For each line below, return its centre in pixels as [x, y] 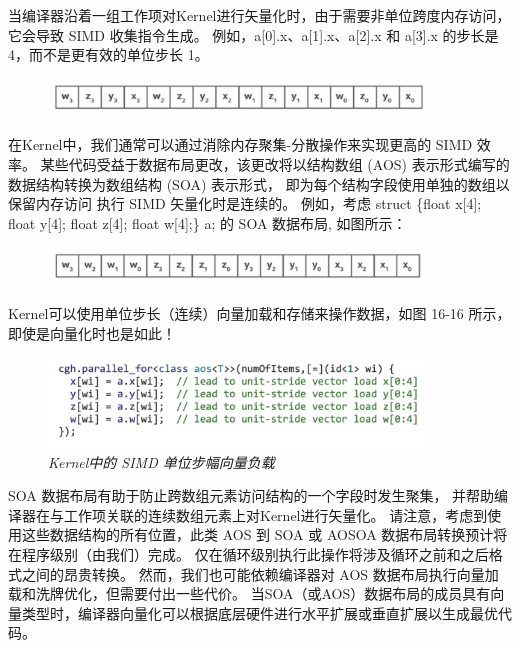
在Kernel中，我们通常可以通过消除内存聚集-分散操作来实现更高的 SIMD [240, 144]
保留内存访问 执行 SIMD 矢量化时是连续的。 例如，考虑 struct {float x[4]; [245, 203]
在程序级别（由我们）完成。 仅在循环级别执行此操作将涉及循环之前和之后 [248, 554]
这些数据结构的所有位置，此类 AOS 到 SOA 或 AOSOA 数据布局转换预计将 [264, 534]
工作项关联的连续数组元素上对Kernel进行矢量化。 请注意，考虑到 [275, 514]
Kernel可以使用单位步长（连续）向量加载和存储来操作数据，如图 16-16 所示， [259, 312]
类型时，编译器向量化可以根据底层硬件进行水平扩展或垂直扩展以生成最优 [259, 612]
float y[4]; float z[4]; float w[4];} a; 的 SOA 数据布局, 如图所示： [207, 222]
